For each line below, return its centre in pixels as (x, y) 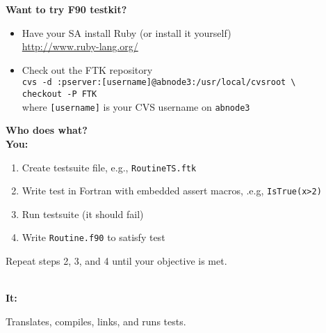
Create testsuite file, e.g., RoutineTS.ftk (109, 167)
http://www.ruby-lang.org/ (80, 46)
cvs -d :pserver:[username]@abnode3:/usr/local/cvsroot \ (159, 83)
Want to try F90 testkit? (66, 9)
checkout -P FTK (59, 94)
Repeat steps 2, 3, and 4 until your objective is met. (116, 261)
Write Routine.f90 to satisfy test (93, 237)
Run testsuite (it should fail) (83, 214)
